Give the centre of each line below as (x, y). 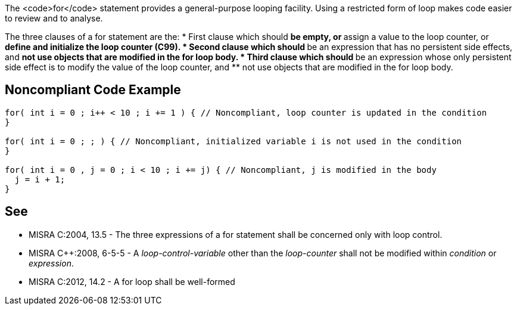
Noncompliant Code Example (93, 90)
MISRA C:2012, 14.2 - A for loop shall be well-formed (132, 281)
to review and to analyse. (54, 18)
